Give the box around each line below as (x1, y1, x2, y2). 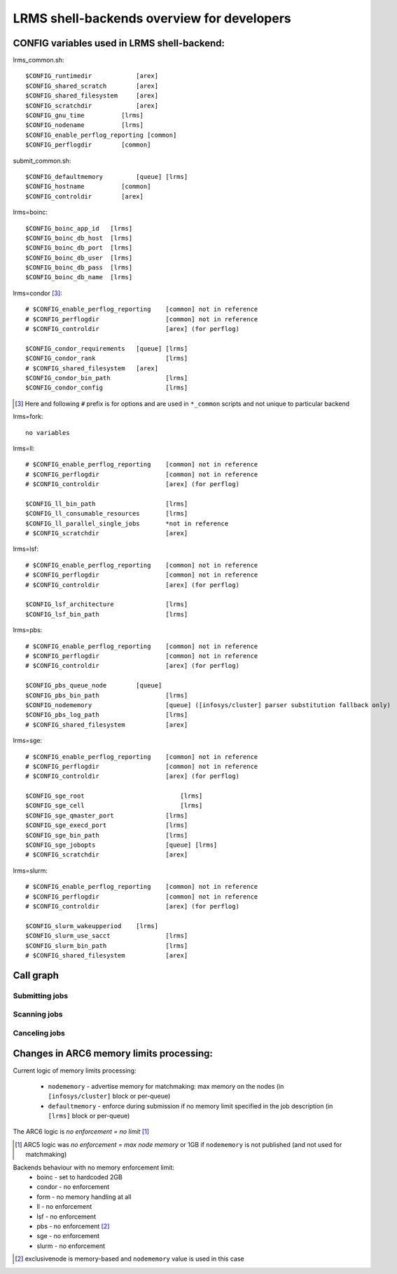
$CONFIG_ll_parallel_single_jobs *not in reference (25, 519, 229, 528)
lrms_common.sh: (13, 56, 64, 65)
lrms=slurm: (13, 866, 48, 875)
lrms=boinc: (13, 208, 48, 217)
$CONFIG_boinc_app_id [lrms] (25, 224, 133, 232)
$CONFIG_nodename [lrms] (25, 121, 144, 129)
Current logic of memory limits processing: (13, 1066, 137, 1075)
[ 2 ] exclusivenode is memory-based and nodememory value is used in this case (15, 1254, 244, 1263)
